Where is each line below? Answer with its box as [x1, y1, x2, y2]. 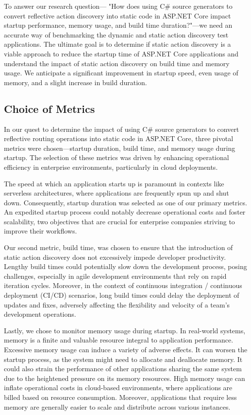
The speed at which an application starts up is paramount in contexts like [4, 178, 224, 188]
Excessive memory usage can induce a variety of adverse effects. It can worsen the [4, 344, 248, 355]
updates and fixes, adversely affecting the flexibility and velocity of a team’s [4, 299, 230, 309]
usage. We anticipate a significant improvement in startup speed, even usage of [4, 68, 238, 78]
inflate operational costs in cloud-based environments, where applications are [4, 382, 233, 393]
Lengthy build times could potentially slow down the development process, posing [4, 261, 247, 271]
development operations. [4, 309, 76, 319]
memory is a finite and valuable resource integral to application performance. [4, 335, 234, 345]
